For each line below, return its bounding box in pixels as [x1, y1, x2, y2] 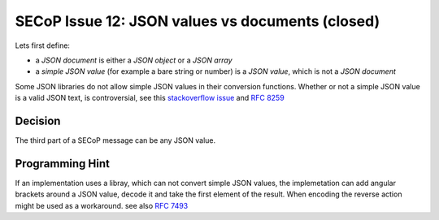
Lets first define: [15, 41, 71, 50]
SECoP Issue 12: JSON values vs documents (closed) [15, 12, 380, 30]
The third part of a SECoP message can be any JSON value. [15, 136, 216, 145]
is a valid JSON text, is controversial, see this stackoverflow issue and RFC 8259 [15, 93, 285, 103]
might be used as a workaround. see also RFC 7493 [15, 201, 189, 210]
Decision [15, 114, 61, 127]
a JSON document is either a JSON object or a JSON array [35, 55, 233, 65]
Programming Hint [15, 157, 110, 170]
